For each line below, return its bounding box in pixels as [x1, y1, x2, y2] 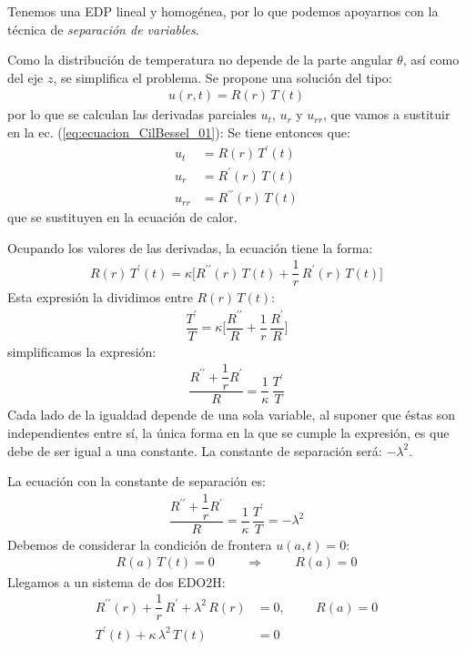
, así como [402, 50, 460, 69]
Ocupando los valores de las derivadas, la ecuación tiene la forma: [7, 238, 373, 257]
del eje [7, 67, 44, 86]
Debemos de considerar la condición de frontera [7, 534, 272, 554]
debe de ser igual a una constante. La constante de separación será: [7, 441, 382, 460]
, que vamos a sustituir [322, 105, 451, 124]
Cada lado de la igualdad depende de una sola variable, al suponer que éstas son [7, 405, 456, 424]
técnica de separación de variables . [7, 19, 199, 38]
